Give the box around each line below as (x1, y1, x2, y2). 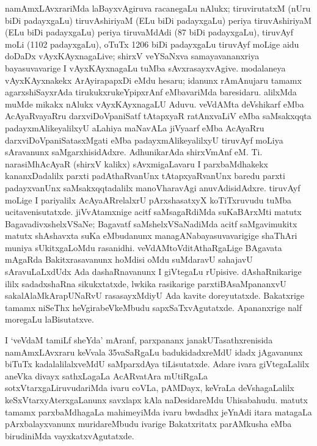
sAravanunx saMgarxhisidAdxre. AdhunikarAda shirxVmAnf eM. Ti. (5, 145, 263, 158)
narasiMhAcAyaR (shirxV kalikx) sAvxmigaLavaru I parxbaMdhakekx (5, 157, 268, 170)
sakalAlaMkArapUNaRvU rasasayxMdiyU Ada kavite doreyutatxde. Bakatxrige (5, 289, 305, 302)
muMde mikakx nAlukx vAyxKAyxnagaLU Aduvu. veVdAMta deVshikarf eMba (5, 97, 304, 110)
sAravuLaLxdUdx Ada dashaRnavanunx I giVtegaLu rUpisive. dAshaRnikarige (5, 265, 302, 278)
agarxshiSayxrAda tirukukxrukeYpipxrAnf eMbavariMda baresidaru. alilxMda (5, 86, 297, 98)
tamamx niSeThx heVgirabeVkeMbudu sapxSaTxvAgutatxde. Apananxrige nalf (5, 301, 302, 313)
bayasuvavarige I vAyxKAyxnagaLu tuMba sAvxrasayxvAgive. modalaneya (5, 61, 286, 74)
